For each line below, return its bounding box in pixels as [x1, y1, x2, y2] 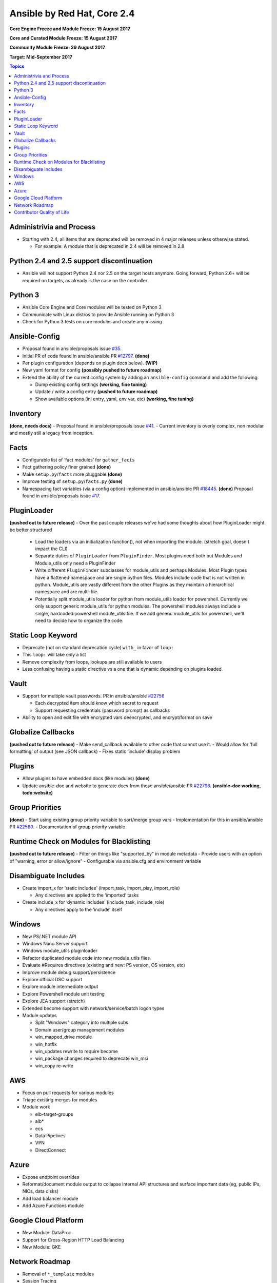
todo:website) [22, 790, 53, 796]
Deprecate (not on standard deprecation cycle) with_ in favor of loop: [22, 644, 174, 650]
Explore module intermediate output [22, 983, 98, 990]
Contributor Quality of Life [14, 209, 69, 215]
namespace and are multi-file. [35, 589, 98, 595]
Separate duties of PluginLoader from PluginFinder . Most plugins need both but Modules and [35, 553, 242, 559]
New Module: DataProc [22, 1230, 72, 1236]
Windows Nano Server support [22, 941, 88, 947]
